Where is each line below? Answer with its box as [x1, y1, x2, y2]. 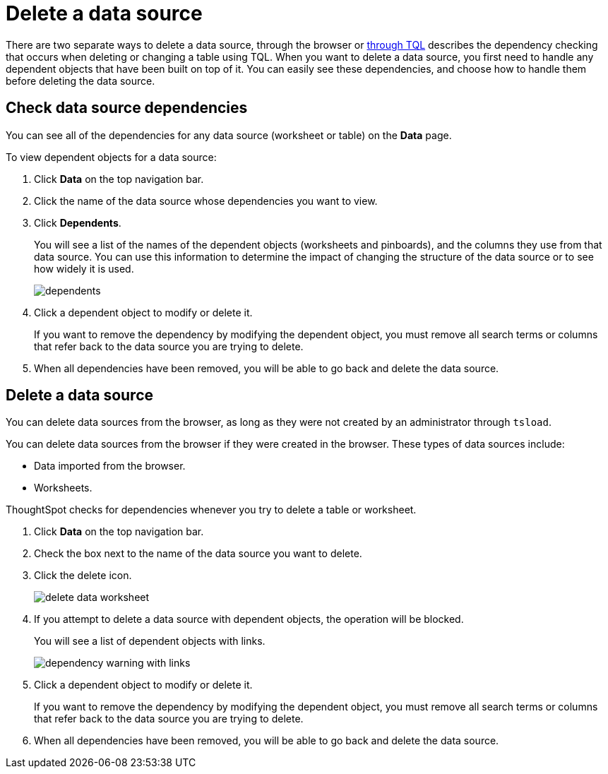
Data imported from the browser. [34, 460, 186, 472]
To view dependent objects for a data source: [6, 150, 217, 163]
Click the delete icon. [34, 569, 132, 582]
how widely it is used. [34, 262, 134, 275]
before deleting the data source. [6, 74, 155, 87]
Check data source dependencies [6, 99, 248, 117]
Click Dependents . [34, 216, 121, 229]
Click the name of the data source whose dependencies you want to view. [34, 194, 378, 207]
